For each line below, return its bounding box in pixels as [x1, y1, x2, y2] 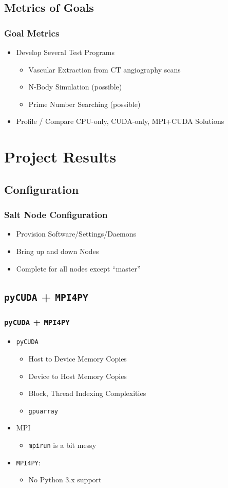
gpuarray [28, 407, 58, 415]
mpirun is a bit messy [28, 439, 97, 450]
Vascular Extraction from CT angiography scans [28, 64, 181, 75]
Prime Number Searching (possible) [28, 98, 141, 109]
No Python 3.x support [28, 474, 102, 485]
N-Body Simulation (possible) [28, 81, 122, 92]
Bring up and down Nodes [16, 245, 99, 256]
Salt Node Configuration [4, 208, 108, 221]
